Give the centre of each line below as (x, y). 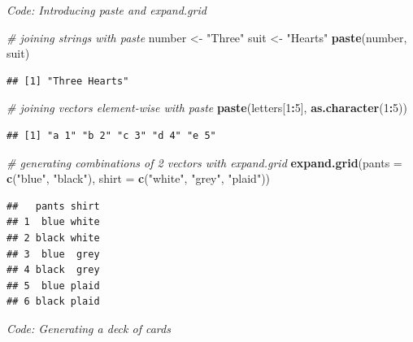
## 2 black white (53, 238)
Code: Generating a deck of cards (89, 328)
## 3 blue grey (53, 254)
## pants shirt (53, 206)
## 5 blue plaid (53, 286)
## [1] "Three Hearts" (68, 81)
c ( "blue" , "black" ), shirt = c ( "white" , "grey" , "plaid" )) (139, 178)
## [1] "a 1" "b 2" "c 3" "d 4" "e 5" (111, 135)
